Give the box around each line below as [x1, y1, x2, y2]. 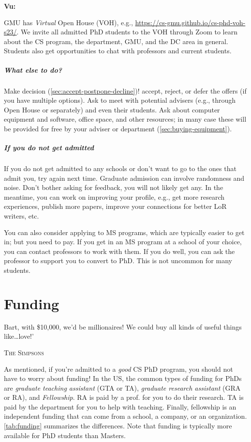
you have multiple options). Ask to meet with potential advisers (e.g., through [4, 95, 236, 105]
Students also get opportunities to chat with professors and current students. [4, 46, 232, 56]
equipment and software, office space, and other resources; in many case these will [4, 114, 247, 124]
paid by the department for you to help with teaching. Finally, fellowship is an [4, 401, 236, 411]
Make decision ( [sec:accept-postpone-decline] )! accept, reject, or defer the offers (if [4, 85, 247, 95]
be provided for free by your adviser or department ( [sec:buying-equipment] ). [4, 123, 232, 133]
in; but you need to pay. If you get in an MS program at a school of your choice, [4, 237, 242, 247]
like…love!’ [4, 331, 34, 341]
